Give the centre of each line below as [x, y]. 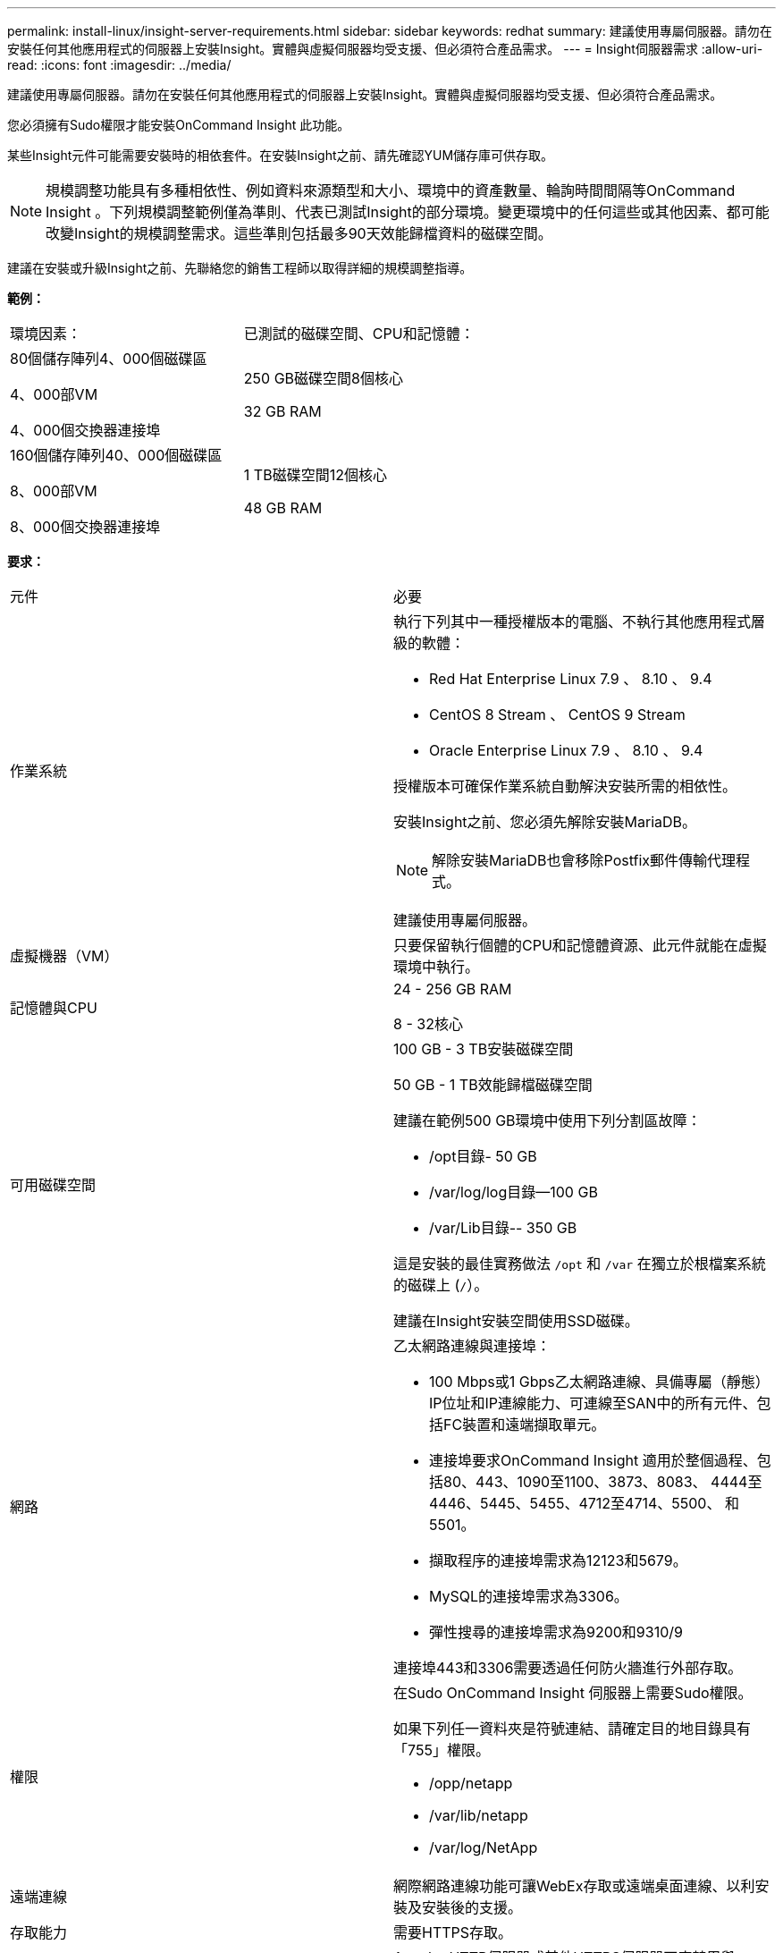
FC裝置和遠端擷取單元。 [525, 1425]
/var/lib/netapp [479, 1815]
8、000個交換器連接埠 [85, 527]
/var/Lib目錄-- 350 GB [503, 1228]
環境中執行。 [437, 967]
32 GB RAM [282, 411]
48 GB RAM [283, 508]
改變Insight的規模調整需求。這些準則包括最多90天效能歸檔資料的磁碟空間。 [299, 233]
